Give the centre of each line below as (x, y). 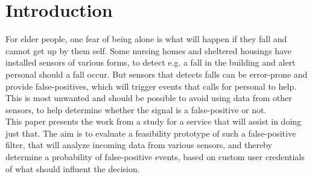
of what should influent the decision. (73, 168)
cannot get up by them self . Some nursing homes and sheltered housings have (148, 50)
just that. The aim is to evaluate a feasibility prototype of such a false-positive (151, 133)
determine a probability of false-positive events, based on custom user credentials (155, 157)
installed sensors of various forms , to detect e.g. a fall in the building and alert (151, 62)
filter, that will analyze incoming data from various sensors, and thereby (139, 145)
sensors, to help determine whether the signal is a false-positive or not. (136, 109)
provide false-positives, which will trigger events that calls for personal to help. (151, 86)
